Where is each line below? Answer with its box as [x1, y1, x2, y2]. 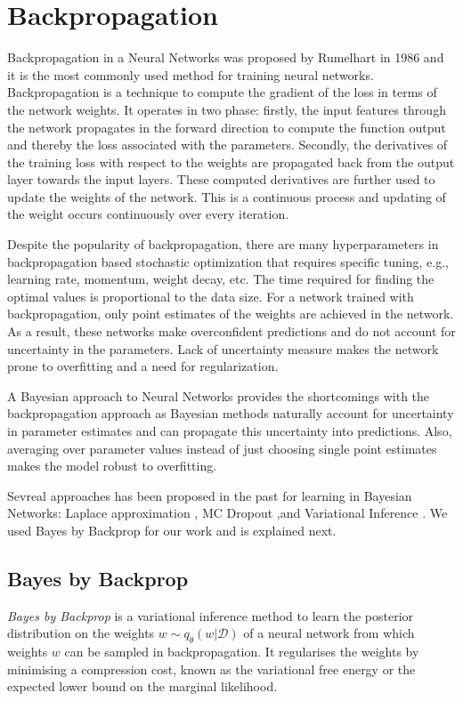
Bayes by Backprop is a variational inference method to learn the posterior [7, 606, 414, 624]
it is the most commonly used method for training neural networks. [7, 65, 374, 84]
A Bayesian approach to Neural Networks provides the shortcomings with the [7, 386, 430, 405]
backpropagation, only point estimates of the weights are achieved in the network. [7, 304, 454, 323]
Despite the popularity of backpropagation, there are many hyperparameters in [7, 235, 439, 254]
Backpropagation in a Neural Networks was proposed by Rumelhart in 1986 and [7, 48, 444, 67]
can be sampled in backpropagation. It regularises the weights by [64, 642, 419, 661]
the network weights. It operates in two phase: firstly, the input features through [7, 100, 446, 118]
